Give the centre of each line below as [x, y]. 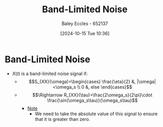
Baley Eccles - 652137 [85, 23]
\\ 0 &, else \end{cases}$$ [105, 87]
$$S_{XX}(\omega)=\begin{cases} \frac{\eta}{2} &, [82, 81]
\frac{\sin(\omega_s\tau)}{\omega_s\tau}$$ [92, 100]
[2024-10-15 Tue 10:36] [85, 33]
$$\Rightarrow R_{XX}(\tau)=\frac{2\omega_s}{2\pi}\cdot [92, 95]
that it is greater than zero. [62, 119]
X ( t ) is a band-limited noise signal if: [50, 73]
